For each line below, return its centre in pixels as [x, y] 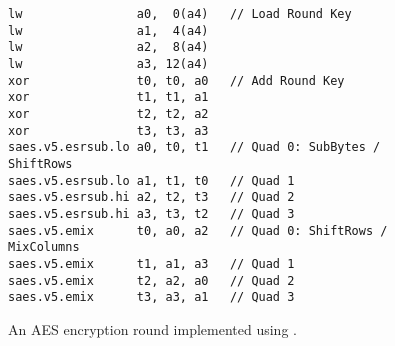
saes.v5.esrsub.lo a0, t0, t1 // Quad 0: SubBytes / [194, 147]
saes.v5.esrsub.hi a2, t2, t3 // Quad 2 [151, 197]
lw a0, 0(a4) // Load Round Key [180, 14]
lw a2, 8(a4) [108, 47]
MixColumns [44, 247]
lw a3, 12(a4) [108, 63]
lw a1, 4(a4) [108, 30]
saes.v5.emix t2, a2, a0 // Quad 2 [151, 280]
